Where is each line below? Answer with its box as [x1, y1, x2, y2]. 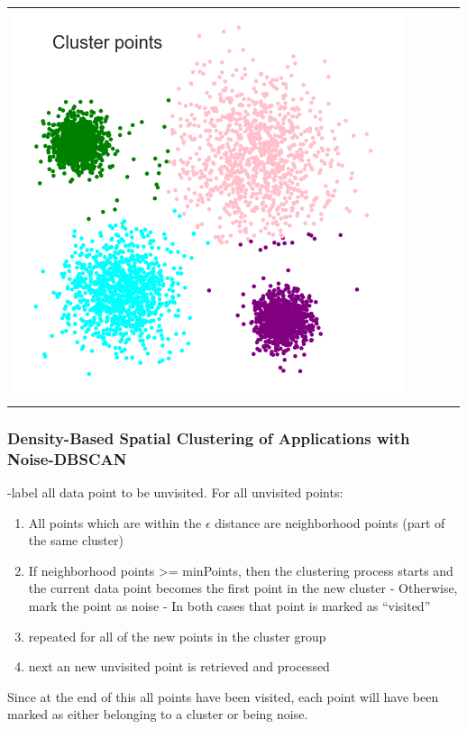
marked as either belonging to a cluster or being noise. [7, 705, 308, 724]
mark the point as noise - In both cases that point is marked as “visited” [28, 596, 431, 615]
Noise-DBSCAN [7, 447, 127, 469]
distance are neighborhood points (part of [215, 513, 445, 532]
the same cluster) [28, 531, 124, 550]
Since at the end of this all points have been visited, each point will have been [7, 687, 439, 706]
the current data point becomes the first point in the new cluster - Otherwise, [28, 579, 458, 597]
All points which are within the [28, 513, 202, 532]
